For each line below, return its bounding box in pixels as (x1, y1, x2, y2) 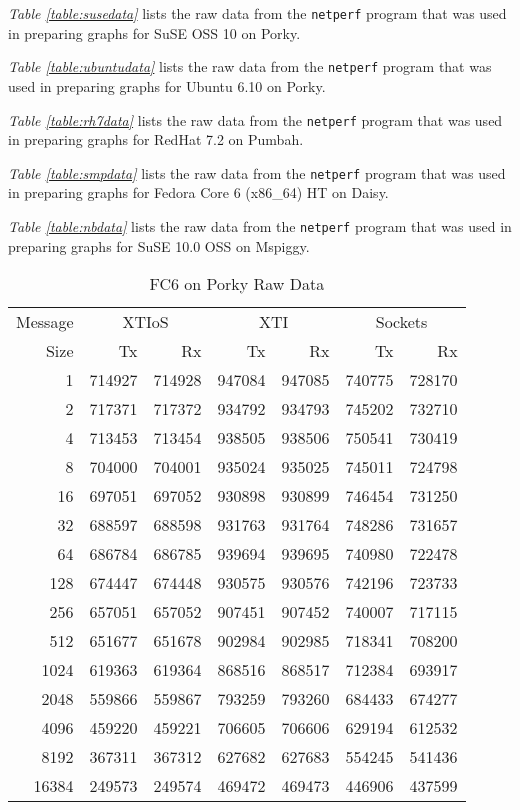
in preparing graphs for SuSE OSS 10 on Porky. (8, 22, 301, 43)
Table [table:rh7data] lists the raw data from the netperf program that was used (8, 109, 503, 130)
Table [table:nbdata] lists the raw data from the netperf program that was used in (8, 216, 512, 236)
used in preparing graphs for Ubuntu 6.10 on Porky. (8, 75, 326, 96)
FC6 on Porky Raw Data (149, 272, 325, 296)
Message (16, 310, 74, 334)
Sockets (375, 310, 428, 334)
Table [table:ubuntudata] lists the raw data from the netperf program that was (8, 56, 492, 77)
